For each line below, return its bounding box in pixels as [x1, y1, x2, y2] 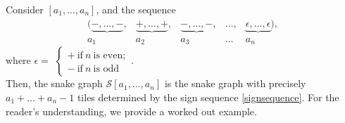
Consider [6, 2, 44, 16]
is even [93, 51, 123, 61]
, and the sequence [96, 2, 176, 16]
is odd [93, 64, 120, 75]
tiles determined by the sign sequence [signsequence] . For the [77, 89, 339, 104]
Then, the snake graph [6, 76, 103, 91]
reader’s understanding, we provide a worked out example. [6, 103, 257, 118]
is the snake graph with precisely [164, 76, 306, 91]
